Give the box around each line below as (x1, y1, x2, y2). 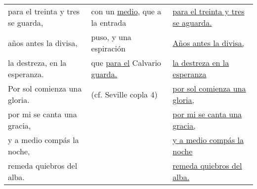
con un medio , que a (91, 5, 162, 17)
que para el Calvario (91, 57, 161, 68)
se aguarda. (172, 17, 212, 28)
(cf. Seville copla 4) (91, 88, 158, 100)
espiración (91, 43, 126, 54)
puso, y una (91, 31, 131, 43)
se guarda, (8, 17, 43, 28)
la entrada (91, 17, 127, 28)
